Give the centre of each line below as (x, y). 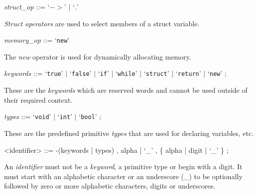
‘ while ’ (127, 73)
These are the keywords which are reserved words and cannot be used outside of (126, 90)
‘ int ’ (65, 116)
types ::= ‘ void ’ (28, 116)
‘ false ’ (80, 73)
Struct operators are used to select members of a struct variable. (102, 23)
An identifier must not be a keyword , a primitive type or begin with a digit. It (123, 166)
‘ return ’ (188, 73)
